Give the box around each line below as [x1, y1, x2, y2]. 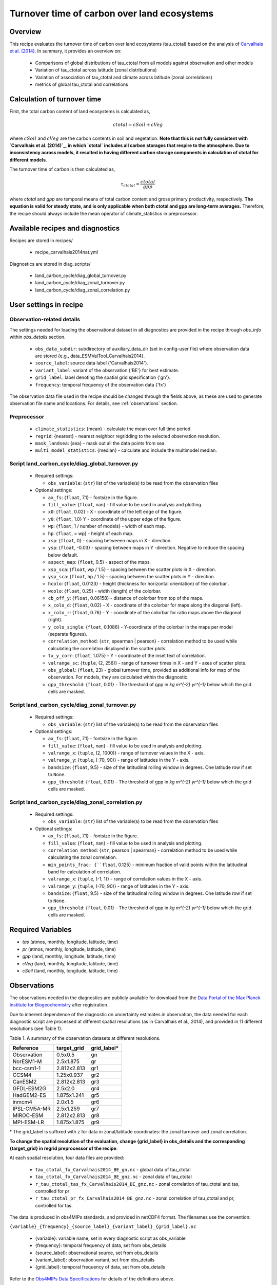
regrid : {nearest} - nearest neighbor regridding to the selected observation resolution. [35, 433, 221, 439]
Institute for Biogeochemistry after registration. [9, 1002, 109, 1008]
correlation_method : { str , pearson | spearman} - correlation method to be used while [48, 847, 238, 853]
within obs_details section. [9, 334, 66, 340]
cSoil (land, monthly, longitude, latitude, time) [22, 967, 118, 974]
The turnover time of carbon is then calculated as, [9, 166, 115, 172]
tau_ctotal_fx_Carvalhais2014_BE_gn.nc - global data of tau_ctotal [35, 1166, 191, 1172]
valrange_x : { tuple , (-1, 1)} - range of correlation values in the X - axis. [48, 876, 203, 882]
